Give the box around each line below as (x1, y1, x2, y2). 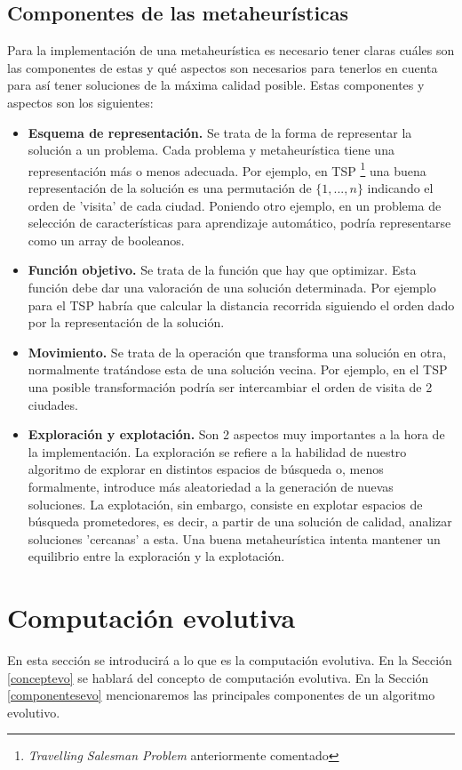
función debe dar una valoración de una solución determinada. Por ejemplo (28, 277, 436, 296)
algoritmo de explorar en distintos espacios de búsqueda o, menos (28, 460, 384, 478)
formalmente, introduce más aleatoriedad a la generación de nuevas (28, 477, 394, 495)
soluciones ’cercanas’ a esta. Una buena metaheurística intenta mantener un (28, 529, 441, 548)
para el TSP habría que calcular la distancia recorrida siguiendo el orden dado (28, 295, 455, 314)
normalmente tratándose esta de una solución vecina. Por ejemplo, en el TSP (28, 360, 448, 379)
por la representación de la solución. (28, 313, 225, 332)
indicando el (367, 179, 434, 197)
